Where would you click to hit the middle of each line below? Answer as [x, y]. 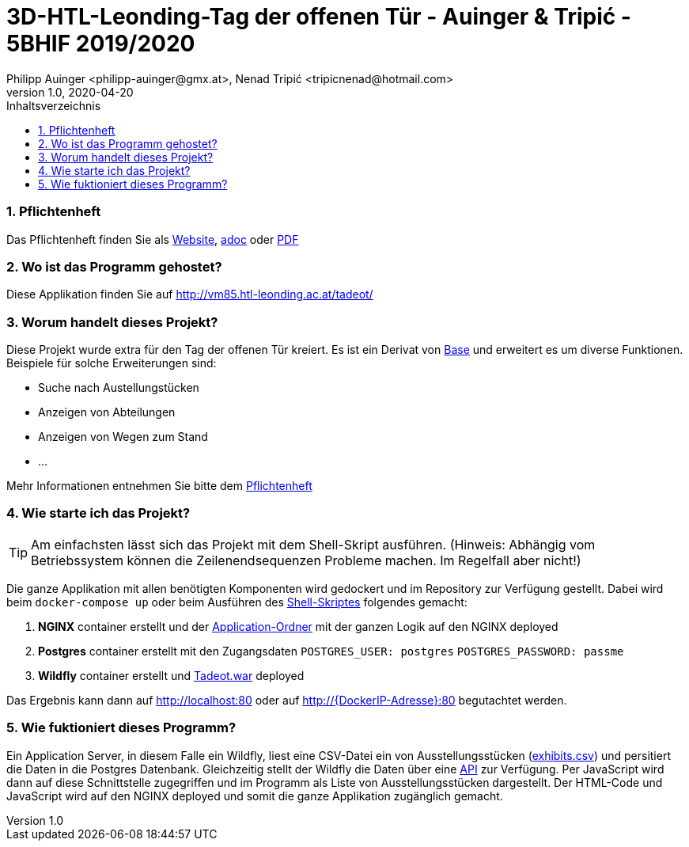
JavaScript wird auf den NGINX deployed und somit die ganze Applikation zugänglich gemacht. [255, 796]
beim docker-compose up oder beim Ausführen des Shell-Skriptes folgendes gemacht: [237, 602]
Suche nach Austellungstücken [119, 387]
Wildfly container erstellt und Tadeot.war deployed [171, 675]
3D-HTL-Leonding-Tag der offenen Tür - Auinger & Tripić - [319, 17]
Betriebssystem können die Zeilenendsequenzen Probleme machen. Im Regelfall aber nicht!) [306, 560]
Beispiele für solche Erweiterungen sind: [112, 363]
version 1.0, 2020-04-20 [70, 92]
